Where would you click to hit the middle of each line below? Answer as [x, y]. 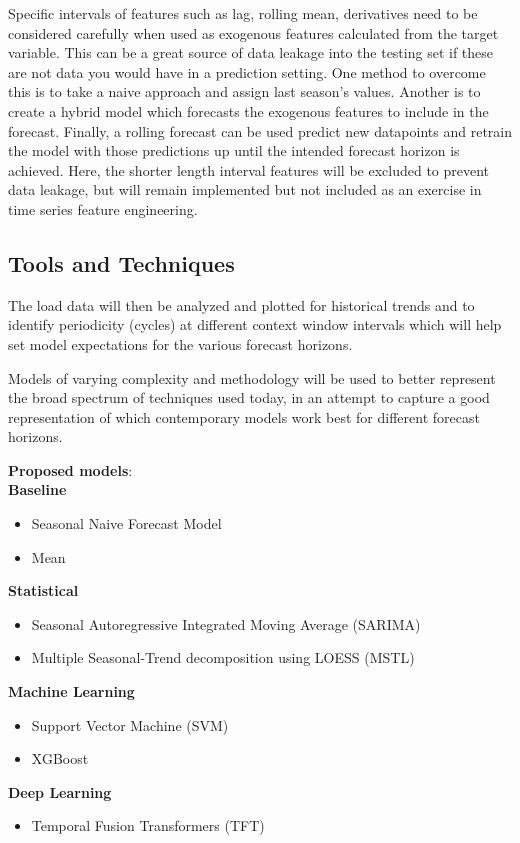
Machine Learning [71, 691]
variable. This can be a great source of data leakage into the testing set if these [251, 52]
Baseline [37, 489]
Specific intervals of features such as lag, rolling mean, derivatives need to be [243, 13]
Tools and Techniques [121, 262]
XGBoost [60, 758]
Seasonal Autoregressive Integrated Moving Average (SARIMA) [226, 623]
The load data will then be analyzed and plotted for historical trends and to [241, 304]
